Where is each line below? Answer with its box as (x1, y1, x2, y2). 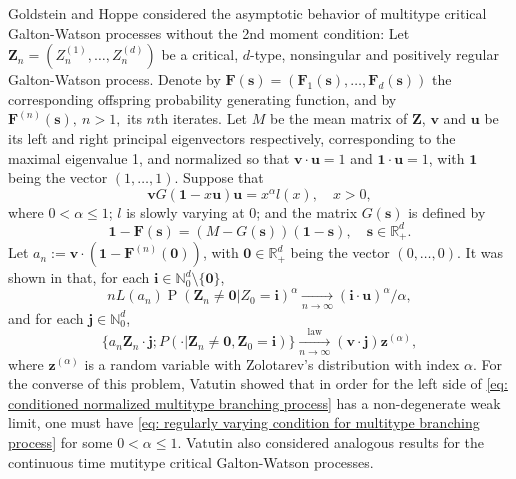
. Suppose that (174, 167, 264, 188)
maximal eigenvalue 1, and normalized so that (8, 147, 290, 168)
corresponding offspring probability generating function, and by (8, 88, 397, 109)
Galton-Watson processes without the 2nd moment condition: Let (8, 22, 410, 43)
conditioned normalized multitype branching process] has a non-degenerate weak (8, 392, 501, 413)
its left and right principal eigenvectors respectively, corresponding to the (8, 127, 456, 148)
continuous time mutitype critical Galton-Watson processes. (8, 451, 374, 472)
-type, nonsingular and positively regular (250, 44, 499, 65)
